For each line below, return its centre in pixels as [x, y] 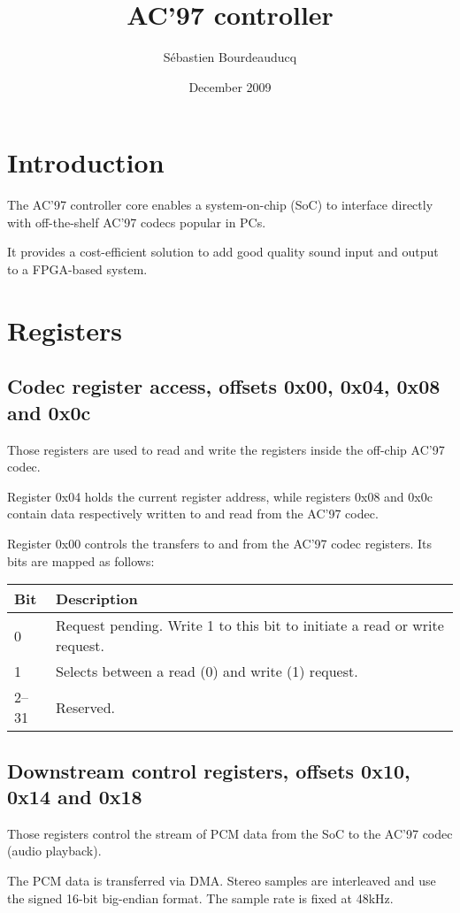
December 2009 [230, 86]
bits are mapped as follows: [81, 560]
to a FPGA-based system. [77, 269]
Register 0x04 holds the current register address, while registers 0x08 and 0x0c [220, 496]
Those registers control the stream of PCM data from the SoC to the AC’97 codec [230, 833]
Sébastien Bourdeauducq [230, 57]
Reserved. [86, 707]
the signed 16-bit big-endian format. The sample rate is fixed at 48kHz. [200, 898]
